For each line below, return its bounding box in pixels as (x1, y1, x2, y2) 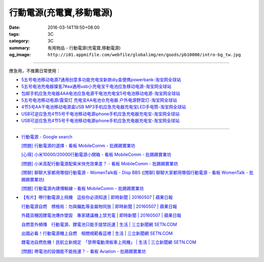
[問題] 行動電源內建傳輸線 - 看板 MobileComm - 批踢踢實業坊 (21, 185, 144, 191)
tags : (9, 31, 20, 37)
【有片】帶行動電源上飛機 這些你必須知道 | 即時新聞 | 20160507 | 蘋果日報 (21, 195, 173, 200)
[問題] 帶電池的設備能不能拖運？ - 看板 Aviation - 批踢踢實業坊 (21, 248, 146, 254)
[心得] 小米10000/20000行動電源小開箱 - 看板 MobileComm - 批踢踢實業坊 (21, 152, 172, 157)
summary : (9, 44, 31, 51)
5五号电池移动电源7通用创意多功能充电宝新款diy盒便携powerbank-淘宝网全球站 (21, 76, 181, 83)
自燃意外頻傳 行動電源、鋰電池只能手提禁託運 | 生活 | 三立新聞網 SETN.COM (21, 221, 177, 227)
